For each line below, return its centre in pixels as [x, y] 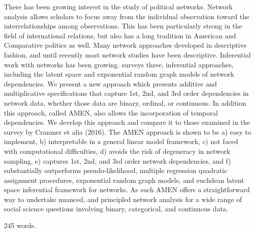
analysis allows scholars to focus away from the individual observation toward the [127, 16]
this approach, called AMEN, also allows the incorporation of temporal [111, 112]
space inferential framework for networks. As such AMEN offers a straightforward [127, 189]
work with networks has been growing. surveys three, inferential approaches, [119, 64]
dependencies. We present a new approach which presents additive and [111, 83]
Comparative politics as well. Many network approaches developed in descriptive [125, 45]
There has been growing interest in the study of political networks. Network [118, 6]
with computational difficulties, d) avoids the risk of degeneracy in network [117, 151]
